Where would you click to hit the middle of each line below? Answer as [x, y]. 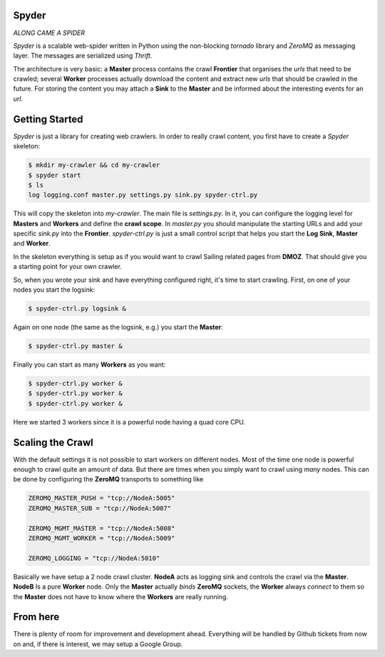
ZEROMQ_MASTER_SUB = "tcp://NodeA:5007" [99, 508]
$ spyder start [55, 175]
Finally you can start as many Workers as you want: [89, 365]
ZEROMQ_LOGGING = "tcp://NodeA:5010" [94, 558]
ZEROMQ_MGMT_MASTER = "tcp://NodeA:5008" [102, 528]
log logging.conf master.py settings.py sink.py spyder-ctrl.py [143, 195]
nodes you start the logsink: [54, 290]
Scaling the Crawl [53, 442]
